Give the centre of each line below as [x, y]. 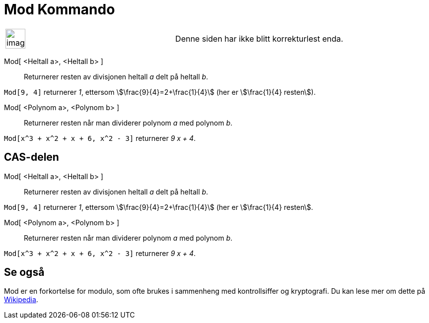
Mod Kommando [60, 9]
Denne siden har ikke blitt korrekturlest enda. [259, 38]
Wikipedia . [21, 300]
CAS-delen [32, 157]
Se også [24, 272]
